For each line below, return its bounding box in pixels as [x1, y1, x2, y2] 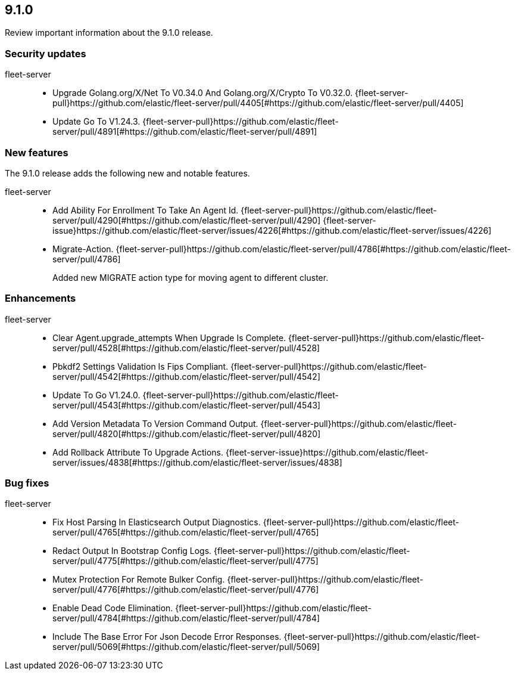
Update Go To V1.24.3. [52, 116, 141, 127]
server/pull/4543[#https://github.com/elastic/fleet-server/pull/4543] [52, 400, 321, 410]
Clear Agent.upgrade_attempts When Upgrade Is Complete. [52, 332, 286, 343]
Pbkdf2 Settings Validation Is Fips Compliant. [52, 361, 229, 371]
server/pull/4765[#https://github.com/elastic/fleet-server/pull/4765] [52, 527, 319, 538]
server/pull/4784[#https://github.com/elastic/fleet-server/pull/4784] [52, 613, 320, 624]
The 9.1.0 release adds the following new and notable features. [5, 168, 250, 178]
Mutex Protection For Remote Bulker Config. [52, 574, 225, 585]
